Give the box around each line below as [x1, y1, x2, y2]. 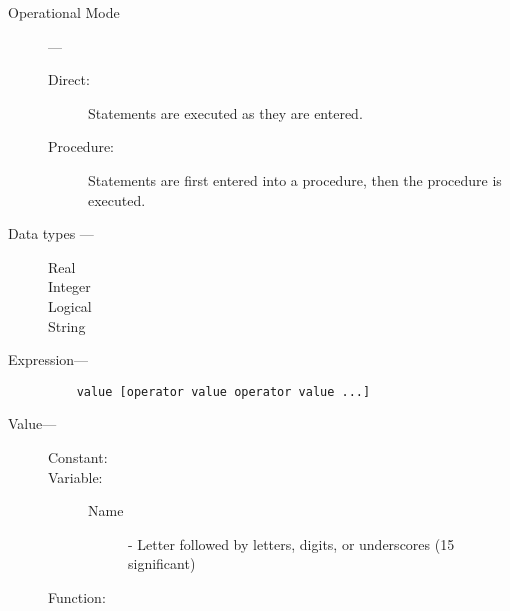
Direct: [48, 69, 90, 90]
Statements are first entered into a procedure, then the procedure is [88, 169, 502, 190]
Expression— [8, 349, 89, 370]
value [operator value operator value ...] [76, 384, 371, 399]
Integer [48, 276, 91, 297]
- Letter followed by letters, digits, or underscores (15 [128, 533, 455, 554]
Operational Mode [8, 2, 120, 22]
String [48, 315, 86, 336]
